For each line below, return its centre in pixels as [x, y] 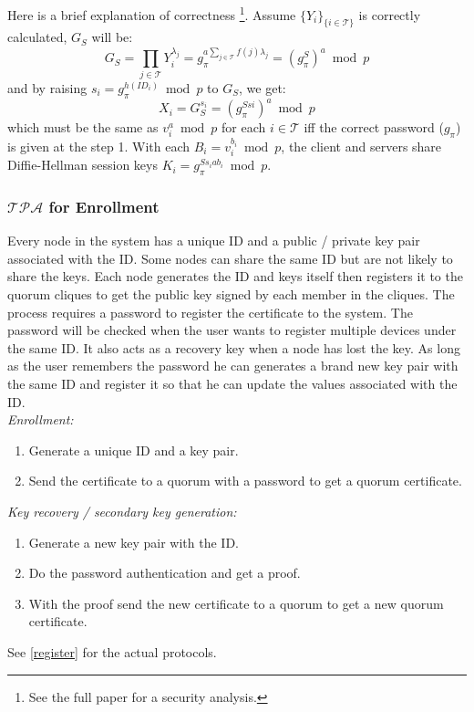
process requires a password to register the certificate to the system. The [210, 312]
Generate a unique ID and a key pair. [134, 450]
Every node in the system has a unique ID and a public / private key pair [214, 241]
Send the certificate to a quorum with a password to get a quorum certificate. [245, 481]
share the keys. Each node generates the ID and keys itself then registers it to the [235, 276]
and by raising [47, 87]
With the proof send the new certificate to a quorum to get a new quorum [236, 603]
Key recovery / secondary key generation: [122, 512]
